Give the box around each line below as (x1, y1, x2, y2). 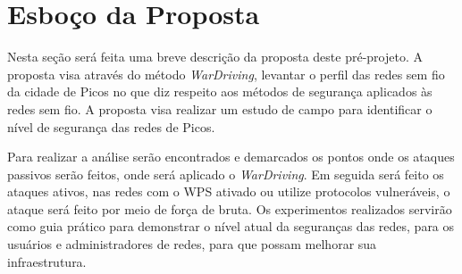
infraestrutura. (7, 252, 87, 270)
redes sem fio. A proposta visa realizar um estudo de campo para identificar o (7, 99, 433, 118)
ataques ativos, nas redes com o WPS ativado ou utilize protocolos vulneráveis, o (7, 182, 450, 201)
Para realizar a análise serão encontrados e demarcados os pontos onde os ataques (7, 147, 455, 166)
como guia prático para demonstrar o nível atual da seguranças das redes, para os (7, 217, 455, 236)
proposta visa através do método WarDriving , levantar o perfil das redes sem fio (7, 64, 445, 83)
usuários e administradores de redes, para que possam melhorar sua (7, 235, 377, 253)
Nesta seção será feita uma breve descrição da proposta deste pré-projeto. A (7, 47, 423, 66)
